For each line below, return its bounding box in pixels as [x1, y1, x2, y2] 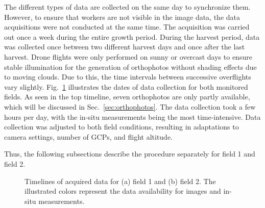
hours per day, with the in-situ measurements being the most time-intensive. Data [4, 111, 261, 122]
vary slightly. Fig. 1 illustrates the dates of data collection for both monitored [4, 81, 248, 92]
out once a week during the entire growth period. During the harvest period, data [4, 31, 260, 42]
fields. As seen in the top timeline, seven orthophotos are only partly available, [4, 91, 250, 102]
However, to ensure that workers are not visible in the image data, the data [4, 11, 240, 22]
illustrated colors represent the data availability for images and [25, 186, 221, 196]
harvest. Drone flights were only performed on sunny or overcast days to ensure [4, 51, 252, 62]
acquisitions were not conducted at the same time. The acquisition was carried [4, 21, 250, 32]
